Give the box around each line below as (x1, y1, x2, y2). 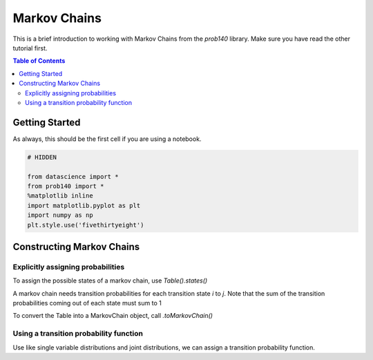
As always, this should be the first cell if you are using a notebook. (12, 135, 202, 143)
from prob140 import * (27, 182, 104, 190)
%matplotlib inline (27, 192, 93, 200)
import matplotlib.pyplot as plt (27, 201, 141, 209)
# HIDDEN (27, 153, 57, 161)
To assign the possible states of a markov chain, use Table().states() (12, 276, 208, 285)
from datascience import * (27, 173, 119, 180)
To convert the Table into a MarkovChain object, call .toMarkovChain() (12, 312, 213, 320)
